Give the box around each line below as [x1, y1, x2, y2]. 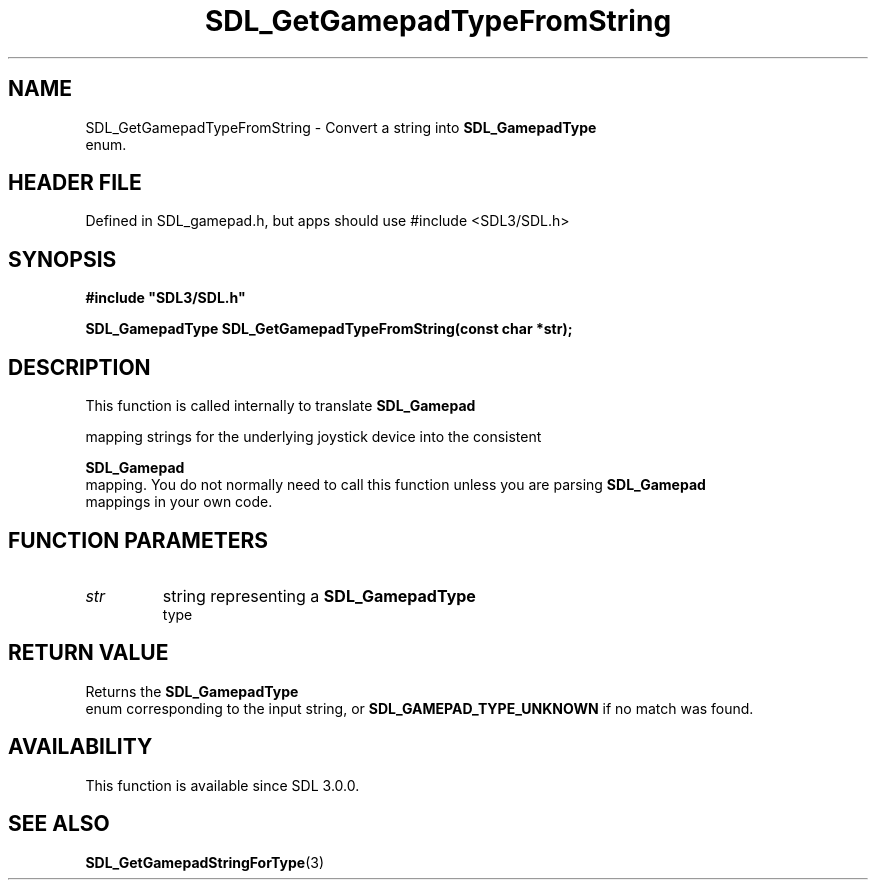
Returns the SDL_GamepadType [85, 682, 299, 700]
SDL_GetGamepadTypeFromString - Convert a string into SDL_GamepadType [85, 118, 597, 136]
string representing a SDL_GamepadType [162, 585, 476, 606]
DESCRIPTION [8, 354, 151, 380]
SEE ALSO [8, 811, 110, 837]
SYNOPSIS [8, 246, 117, 272]
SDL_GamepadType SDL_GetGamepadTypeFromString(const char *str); [85, 320, 573, 338]
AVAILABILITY [8, 734, 153, 760]
